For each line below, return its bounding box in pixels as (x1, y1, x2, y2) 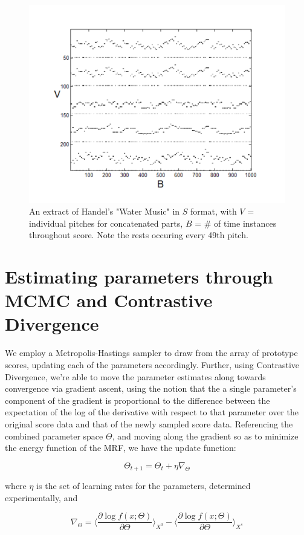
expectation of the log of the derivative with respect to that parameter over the (5, 406, 299, 418)
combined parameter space (5, 429, 103, 442)
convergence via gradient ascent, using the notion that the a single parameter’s (5, 382, 297, 395)
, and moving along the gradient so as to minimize (112, 429, 299, 442)
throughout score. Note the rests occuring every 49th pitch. (29, 229, 248, 241)
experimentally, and (5, 491, 78, 504)
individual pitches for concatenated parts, (29, 216, 183, 229)
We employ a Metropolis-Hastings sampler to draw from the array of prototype (5, 346, 298, 359)
